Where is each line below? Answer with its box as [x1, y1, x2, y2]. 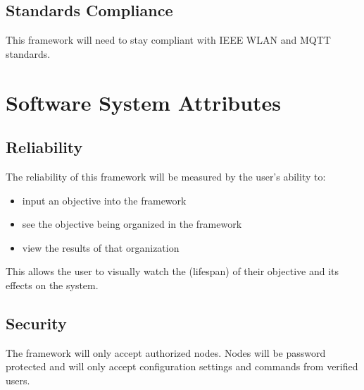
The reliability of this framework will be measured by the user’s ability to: [6, 169, 326, 183]
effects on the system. [6, 277, 99, 292]
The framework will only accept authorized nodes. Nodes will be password [6, 345, 326, 360]
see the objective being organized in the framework [22, 217, 242, 231]
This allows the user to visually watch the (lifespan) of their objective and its [6, 264, 339, 279]
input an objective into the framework [22, 193, 187, 207]
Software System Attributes [6, 87, 282, 116]
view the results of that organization [22, 240, 180, 255]
